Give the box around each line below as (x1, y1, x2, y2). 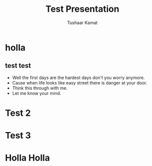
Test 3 (5, 130, 31, 141)
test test (5, 61, 31, 70)
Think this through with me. (12, 85, 68, 91)
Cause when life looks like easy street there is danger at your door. (12, 80, 148, 85)
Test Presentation (45, 3, 120, 15)
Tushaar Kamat (67, 20, 98, 26)
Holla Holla (5, 152, 50, 164)
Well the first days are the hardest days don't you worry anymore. (12, 75, 145, 81)
